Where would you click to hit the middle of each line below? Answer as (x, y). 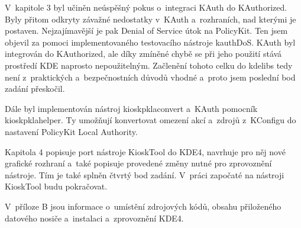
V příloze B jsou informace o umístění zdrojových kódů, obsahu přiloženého (143, 206)
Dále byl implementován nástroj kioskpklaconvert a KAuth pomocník (131, 108)
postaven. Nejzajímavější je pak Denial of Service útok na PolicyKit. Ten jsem (146, 30)
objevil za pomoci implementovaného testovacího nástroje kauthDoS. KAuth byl (150, 42)
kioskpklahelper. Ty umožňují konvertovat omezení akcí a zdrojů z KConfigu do (150, 120)
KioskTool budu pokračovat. (56, 186)
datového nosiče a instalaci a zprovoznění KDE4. (94, 218)
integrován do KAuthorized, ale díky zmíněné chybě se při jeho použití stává (143, 54)
